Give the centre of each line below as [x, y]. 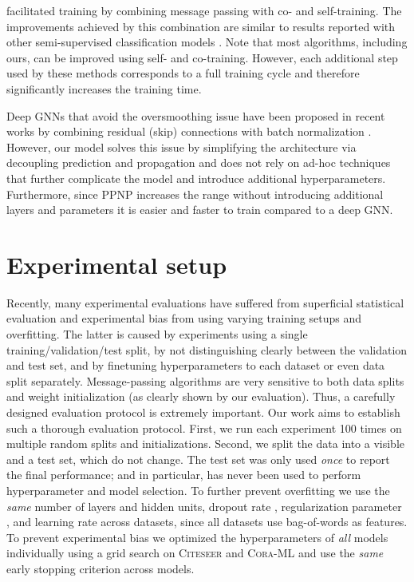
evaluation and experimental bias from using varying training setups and [184, 318]
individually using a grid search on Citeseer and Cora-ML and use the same [195, 553]
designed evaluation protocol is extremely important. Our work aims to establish [203, 412]
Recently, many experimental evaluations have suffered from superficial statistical [205, 302]
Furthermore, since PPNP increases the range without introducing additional [195, 194]
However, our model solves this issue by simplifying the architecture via [181, 146]
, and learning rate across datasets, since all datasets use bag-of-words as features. [207, 522]
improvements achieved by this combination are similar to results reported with [201, 26]
